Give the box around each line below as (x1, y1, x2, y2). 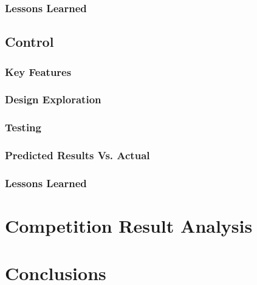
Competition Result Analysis (5, 213, 253, 238)
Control (5, 32, 54, 51)
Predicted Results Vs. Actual (5, 148, 150, 163)
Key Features (5, 64, 72, 79)
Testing (5, 120, 41, 135)
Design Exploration (5, 92, 101, 107)
